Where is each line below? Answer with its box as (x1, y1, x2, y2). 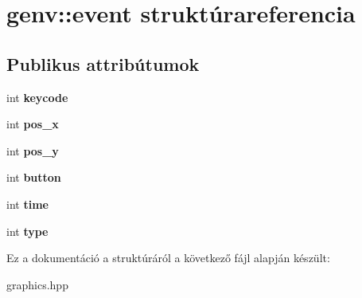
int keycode (6, 88, 68, 105)
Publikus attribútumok (6, 51, 200, 76)
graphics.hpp (6, 276, 68, 292)
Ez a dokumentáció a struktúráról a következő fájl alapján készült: (6, 249, 330, 266)
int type (6, 222, 49, 239)
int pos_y (6, 142, 59, 159)
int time (6, 195, 49, 212)
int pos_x (6, 116, 59, 132)
